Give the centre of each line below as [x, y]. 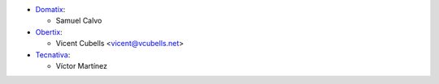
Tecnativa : [53, 55]
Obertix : [49, 31]
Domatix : [50, 9]
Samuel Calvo [79, 21]
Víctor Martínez [82, 65]
